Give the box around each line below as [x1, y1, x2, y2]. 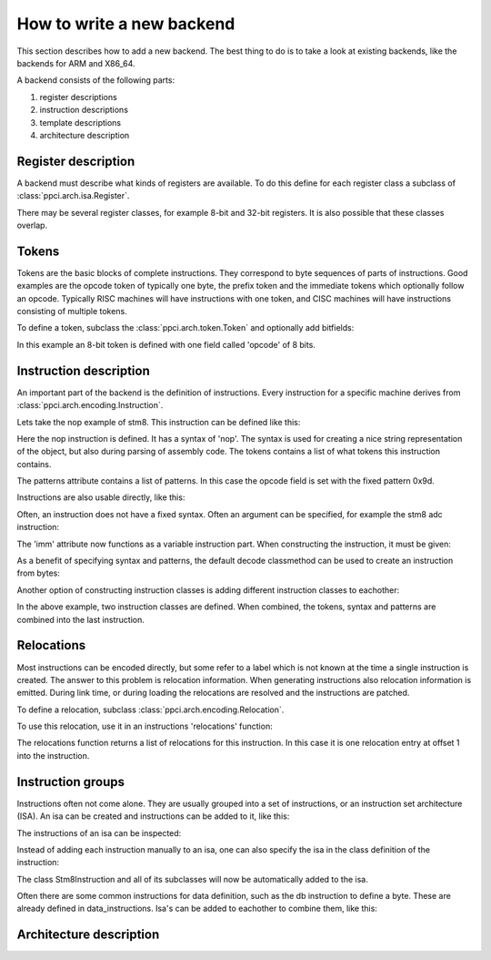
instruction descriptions [39, 105, 129, 116]
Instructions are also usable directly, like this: [16, 492, 185, 503]
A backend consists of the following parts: [16, 75, 175, 86]
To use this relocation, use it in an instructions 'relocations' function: [16, 720, 273, 732]
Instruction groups [16, 774, 125, 790]
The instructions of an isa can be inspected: [16, 827, 182, 838]
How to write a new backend [16, 14, 235, 34]
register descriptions [39, 91, 117, 102]
